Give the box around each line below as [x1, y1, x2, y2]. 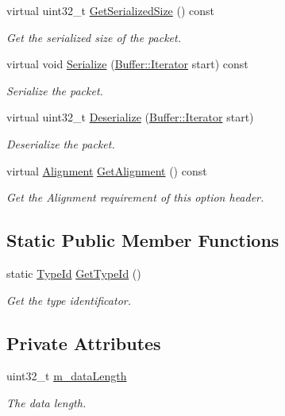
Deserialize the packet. [6, 135, 115, 152]
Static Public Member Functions [6, 228, 279, 252]
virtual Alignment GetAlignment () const [6, 162, 207, 179]
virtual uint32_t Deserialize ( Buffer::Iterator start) [6, 109, 254, 125]
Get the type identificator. [6, 291, 131, 308]
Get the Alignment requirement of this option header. [6, 189, 264, 206]
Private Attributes [6, 330, 161, 355]
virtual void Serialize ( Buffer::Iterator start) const [6, 56, 248, 72]
